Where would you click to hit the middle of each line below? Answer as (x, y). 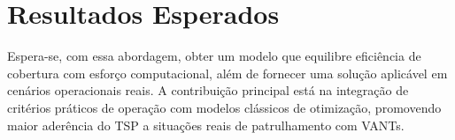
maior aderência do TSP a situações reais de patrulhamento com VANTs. (206, 125)
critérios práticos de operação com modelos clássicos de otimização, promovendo (224, 107)
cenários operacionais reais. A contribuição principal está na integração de (208, 90)
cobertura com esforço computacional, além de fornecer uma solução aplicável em (227, 73)
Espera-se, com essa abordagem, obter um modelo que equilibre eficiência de (214, 56)
